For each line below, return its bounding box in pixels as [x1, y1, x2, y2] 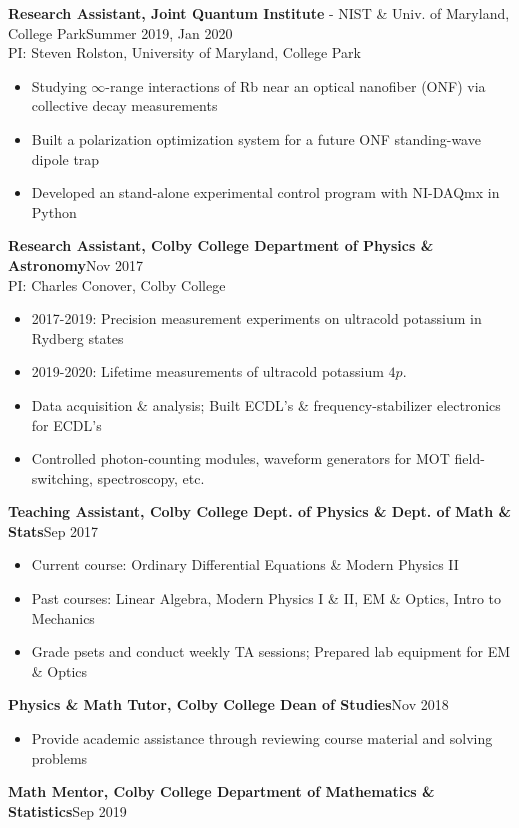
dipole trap [31, 148, 100, 169]
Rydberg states [31, 327, 124, 348]
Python [31, 201, 77, 222]
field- [454, 448, 485, 469]
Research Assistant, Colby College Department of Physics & [8, 235, 434, 256]
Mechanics [31, 607, 95, 628]
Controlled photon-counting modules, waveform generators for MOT [31, 448, 450, 469]
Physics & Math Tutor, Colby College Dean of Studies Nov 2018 [8, 694, 449, 715]
